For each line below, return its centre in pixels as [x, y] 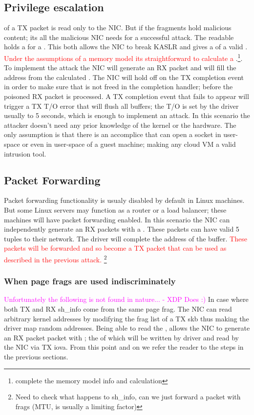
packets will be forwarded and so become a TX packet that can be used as [115, 248]
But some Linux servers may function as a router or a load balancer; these [115, 209]
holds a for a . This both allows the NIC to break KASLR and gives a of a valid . [126, 47]
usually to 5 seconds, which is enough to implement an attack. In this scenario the [127, 115]
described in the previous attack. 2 [55, 258]
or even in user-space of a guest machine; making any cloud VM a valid [129, 144]
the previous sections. [36, 356]
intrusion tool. [25, 153]
